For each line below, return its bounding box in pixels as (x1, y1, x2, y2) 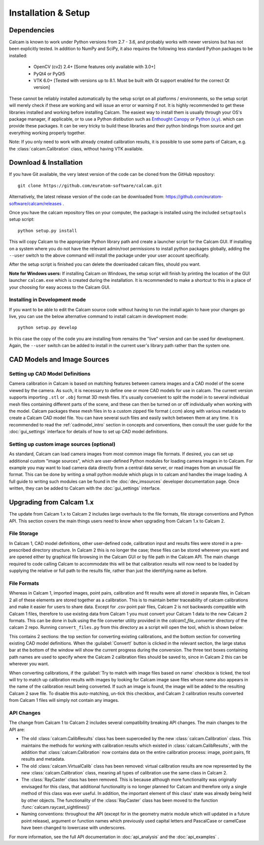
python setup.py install (18, 228, 77, 233)
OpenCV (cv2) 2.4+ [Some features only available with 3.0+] (33, 64, 156, 70)
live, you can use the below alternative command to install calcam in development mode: (9, 314, 188, 320)
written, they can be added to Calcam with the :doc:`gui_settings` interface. (9, 485, 161, 491)
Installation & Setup (9, 7, 90, 18)
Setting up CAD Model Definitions (9, 371, 90, 377)
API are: (9, 726, 25, 732)
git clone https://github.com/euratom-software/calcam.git (18, 183, 162, 188)
